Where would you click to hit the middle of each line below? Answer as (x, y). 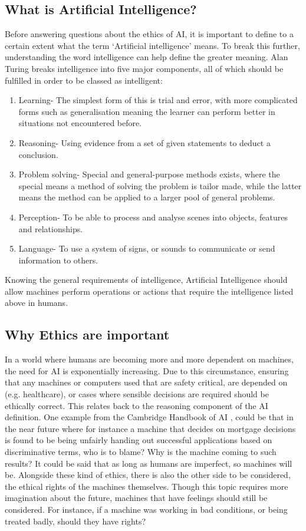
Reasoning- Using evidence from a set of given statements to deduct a (144, 142)
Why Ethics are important (87, 334)
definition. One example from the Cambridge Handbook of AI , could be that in (149, 417)
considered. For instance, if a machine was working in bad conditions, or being (146, 509)
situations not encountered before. (80, 123)
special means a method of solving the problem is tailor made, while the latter (160, 185)
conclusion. (38, 154)
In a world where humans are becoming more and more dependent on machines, (149, 359)
